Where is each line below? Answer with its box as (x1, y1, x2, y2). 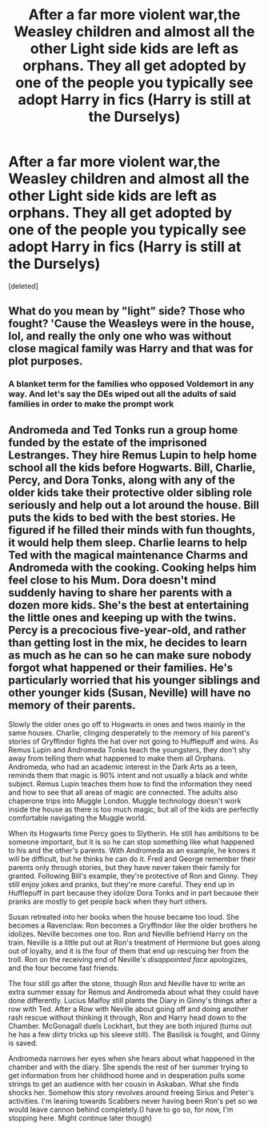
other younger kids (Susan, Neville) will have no (8, 686, 251, 700)
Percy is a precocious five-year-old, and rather (8, 623, 246, 637)
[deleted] (8, 281, 38, 291)
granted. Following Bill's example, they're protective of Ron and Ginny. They (8, 871, 258, 881)
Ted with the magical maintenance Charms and (8, 548, 248, 562)
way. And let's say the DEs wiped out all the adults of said (8, 388, 237, 399)
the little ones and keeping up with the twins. (8, 611, 237, 624)
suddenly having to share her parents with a (8, 586, 232, 600)
